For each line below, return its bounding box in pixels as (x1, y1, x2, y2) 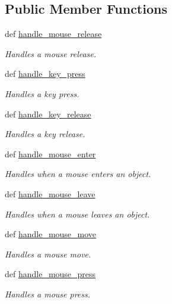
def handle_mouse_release (5, 27, 102, 40)
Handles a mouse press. (5, 287, 91, 300)
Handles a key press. (5, 87, 79, 100)
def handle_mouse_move (5, 228, 97, 240)
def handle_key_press (5, 67, 85, 80)
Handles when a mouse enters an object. (5, 167, 151, 180)
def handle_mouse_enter (5, 147, 96, 160)
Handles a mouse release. (5, 47, 97, 60)
